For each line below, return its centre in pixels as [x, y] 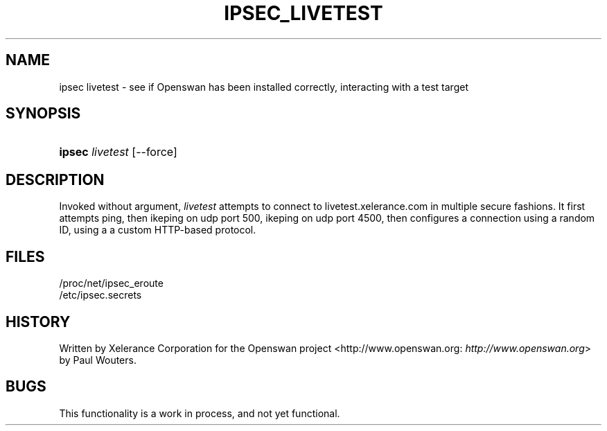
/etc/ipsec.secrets [100, 295]
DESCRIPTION [55, 179]
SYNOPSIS [43, 114]
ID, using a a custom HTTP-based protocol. [158, 230]
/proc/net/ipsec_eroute [111, 283]
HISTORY [38, 322]
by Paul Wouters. [98, 360]
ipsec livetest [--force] [118, 152]
